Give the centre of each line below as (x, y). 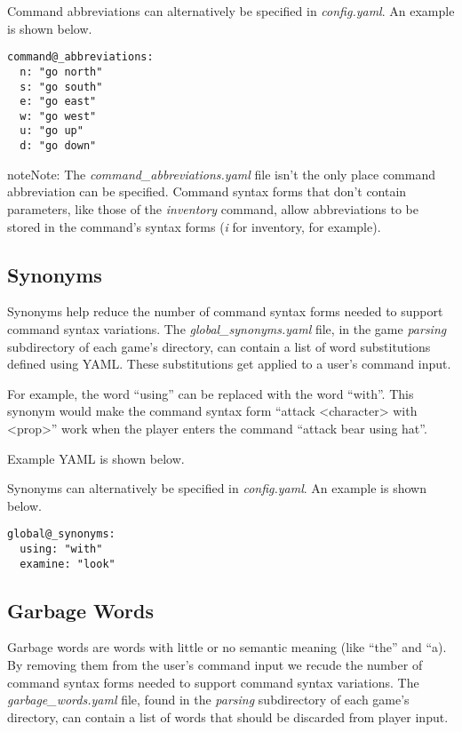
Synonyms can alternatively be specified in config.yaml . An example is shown (217, 488)
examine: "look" (68, 564)
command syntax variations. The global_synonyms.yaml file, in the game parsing (227, 328)
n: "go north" (61, 72)
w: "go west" (58, 116)
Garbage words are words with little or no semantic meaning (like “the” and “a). (227, 647)
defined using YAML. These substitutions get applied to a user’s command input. (229, 364)
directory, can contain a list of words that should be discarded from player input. (228, 716)
